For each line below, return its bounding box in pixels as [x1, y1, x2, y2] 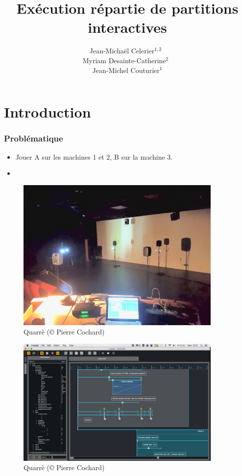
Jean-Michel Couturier [92, 65, 160, 75]
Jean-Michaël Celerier [89, 46, 155, 56]
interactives [88, 17, 167, 37]
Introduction [4, 102, 91, 122]
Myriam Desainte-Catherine [82, 55, 166, 65]
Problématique [4, 132, 63, 144]
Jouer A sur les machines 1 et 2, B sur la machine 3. [15, 151, 173, 162]
